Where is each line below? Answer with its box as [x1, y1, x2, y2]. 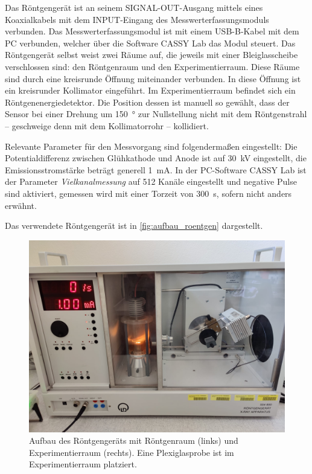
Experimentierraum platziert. [29, 458, 137, 470]
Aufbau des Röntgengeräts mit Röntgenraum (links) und [29, 434, 238, 447]
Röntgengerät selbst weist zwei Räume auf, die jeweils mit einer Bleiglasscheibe [5, 48, 298, 61]
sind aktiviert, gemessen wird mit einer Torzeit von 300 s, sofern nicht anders [5, 187, 292, 199]
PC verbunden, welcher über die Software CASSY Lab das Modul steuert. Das [5, 36, 296, 49]
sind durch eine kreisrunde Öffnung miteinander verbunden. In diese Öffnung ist [5, 72, 301, 85]
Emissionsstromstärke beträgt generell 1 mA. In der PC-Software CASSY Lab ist [5, 163, 307, 176]
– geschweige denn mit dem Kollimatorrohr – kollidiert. [5, 119, 209, 132]
